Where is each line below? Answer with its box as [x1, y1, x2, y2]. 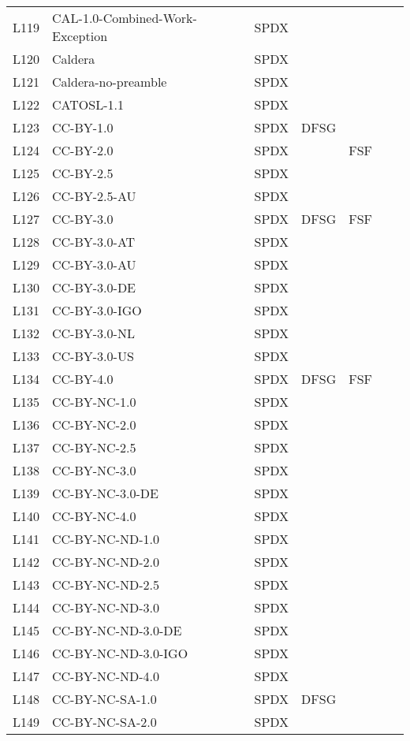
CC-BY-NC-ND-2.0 [52, 553, 159, 571]
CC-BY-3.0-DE [52, 278, 136, 296]
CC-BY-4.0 [52, 370, 114, 388]
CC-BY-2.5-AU [52, 187, 136, 205]
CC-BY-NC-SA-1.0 [52, 690, 157, 708]
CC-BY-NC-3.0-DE [52, 484, 158, 502]
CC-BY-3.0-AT [52, 233, 136, 251]
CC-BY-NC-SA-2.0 [52, 713, 157, 731]
